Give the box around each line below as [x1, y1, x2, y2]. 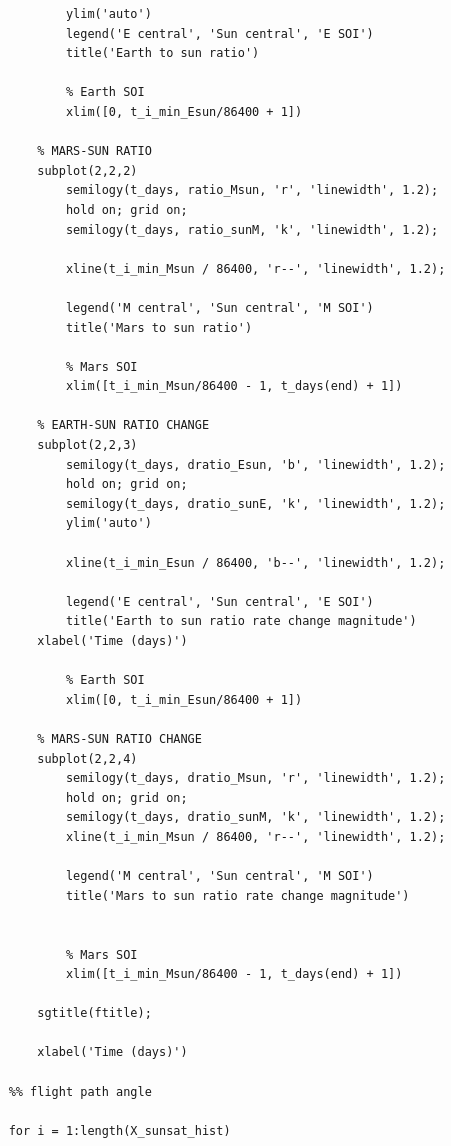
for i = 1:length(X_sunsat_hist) [8, 1123, 231, 1138]
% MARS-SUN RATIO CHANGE [37, 731, 202, 746]
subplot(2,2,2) [37, 163, 138, 178]
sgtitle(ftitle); [37, 1006, 152, 1021]
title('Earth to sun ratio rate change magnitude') [65, 614, 417, 629]
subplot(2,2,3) [37, 438, 138, 453]
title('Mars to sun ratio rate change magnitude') [65, 888, 410, 903]
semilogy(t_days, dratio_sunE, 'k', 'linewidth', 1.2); [65, 496, 446, 511]
